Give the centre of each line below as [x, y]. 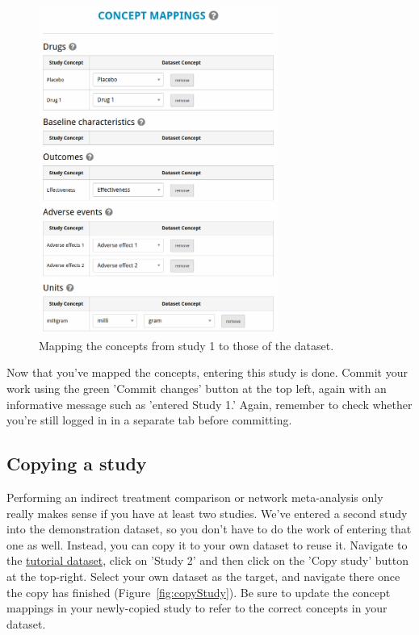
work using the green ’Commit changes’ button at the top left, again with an [197, 389]
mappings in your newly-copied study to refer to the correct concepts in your [197, 608]
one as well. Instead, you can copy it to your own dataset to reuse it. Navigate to [207, 544]
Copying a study [77, 464]
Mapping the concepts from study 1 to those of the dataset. [186, 345]
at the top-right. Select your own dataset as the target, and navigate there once [203, 576]
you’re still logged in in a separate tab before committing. [149, 420]
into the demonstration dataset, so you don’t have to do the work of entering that [209, 529]
